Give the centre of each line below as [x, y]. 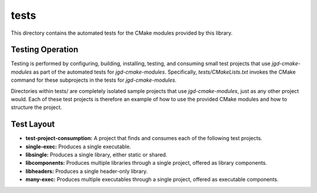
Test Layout [33, 124]
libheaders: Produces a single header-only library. [87, 171]
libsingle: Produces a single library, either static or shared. [96, 155]
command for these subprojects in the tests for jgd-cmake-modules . [94, 80]
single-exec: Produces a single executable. [78, 147]
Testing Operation [45, 50]
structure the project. [36, 107]
